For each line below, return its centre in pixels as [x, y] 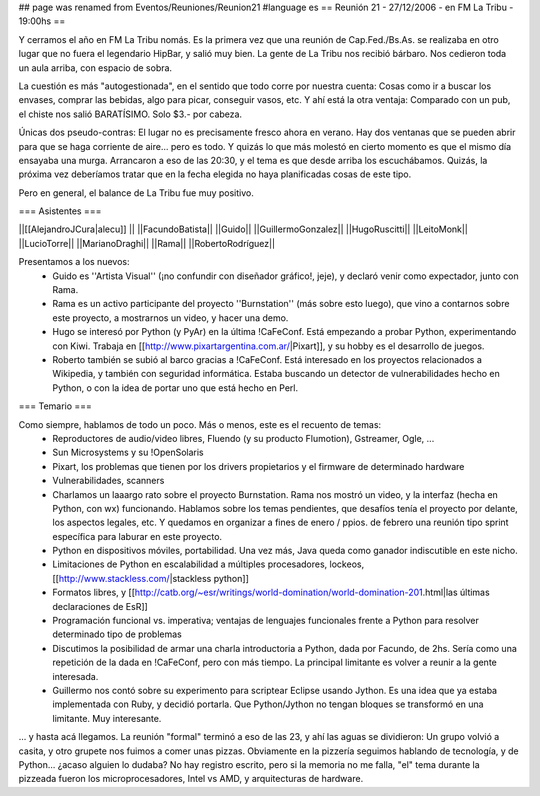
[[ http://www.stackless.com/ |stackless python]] [150, 578]
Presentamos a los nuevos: [74, 262]
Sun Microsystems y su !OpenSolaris [128, 452]
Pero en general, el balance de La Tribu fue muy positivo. [136, 192]
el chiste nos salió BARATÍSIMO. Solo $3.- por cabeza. [130, 114]
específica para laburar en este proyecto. [137, 536]
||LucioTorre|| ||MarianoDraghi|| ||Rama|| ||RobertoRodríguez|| [146, 243]
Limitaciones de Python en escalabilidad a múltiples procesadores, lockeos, [208, 564]
